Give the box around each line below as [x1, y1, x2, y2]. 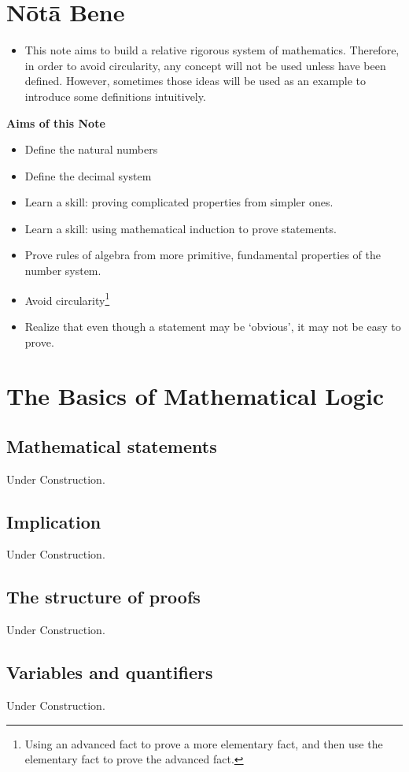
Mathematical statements [6, 433, 217, 458]
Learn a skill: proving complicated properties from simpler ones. [24, 194, 333, 210]
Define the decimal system [24, 167, 152, 184]
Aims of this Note [6, 114, 105, 131]
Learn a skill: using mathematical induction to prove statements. [24, 220, 337, 236]
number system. [24, 262, 101, 279]
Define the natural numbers [24, 141, 158, 158]
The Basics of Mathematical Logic [6, 380, 385, 412]
